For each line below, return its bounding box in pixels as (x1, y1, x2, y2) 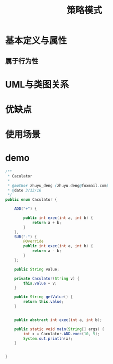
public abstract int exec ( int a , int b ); (14, 317, 102, 323)
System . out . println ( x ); (23, 336, 73, 341)
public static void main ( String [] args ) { (14, 327, 104, 332)
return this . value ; (23, 299, 64, 304)
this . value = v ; (23, 281, 57, 286)
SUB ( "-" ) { (14, 234, 37, 239)
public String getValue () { (14, 294, 73, 300)
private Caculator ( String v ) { (14, 276, 80, 281)
